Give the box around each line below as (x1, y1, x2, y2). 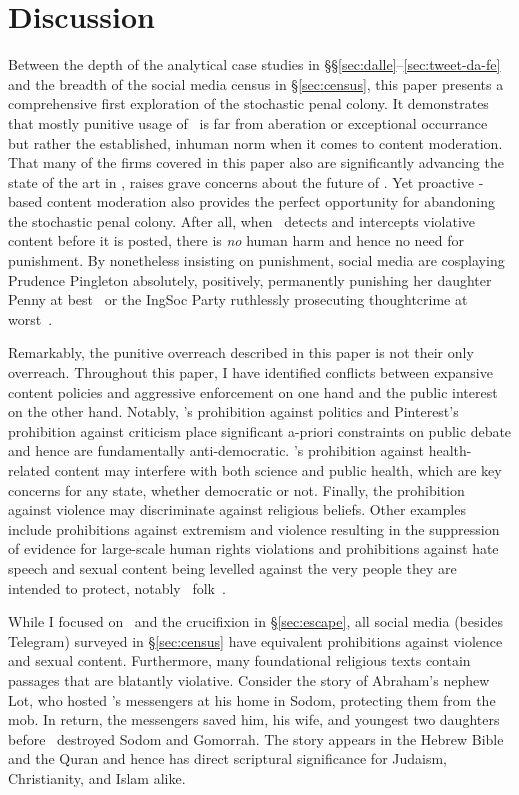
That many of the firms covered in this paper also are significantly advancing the (8, 152, 504, 173)
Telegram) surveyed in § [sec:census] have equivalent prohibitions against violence (8, 630, 503, 651)
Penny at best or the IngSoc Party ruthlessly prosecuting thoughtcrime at (8, 289, 468, 310)
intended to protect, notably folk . (8, 577, 226, 598)
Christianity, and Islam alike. (8, 767, 186, 788)
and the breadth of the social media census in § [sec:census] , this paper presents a (8, 73, 504, 94)
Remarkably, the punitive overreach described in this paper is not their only (8, 342, 474, 363)
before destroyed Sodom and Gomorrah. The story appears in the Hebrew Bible (8, 728, 504, 749)
